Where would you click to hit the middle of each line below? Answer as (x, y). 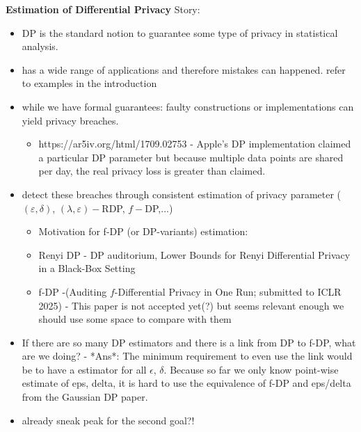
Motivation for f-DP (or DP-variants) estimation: (143, 231)
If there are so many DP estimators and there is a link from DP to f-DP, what (189, 342)
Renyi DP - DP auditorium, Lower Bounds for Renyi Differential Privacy (194, 254)
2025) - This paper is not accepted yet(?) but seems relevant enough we (191, 305)
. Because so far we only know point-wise (251, 369)
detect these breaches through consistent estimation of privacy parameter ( (182, 194)
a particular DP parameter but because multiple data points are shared (191, 157)
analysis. (40, 46)
